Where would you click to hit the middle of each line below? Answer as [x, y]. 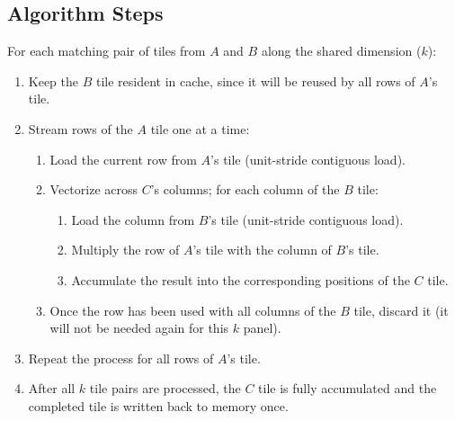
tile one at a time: [200, 128]
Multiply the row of [125, 250]
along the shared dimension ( [341, 51]
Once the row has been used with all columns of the [193, 310]
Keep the [54, 81]
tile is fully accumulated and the [348, 388]
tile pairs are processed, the [165, 388]
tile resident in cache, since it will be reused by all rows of [255, 81]
